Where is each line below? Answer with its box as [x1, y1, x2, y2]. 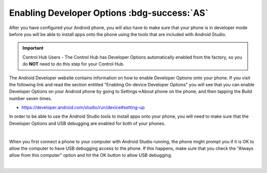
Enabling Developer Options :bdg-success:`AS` [9, 7, 209, 18]
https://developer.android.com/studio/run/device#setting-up [21, 104, 145, 110]
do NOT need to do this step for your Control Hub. [22, 61, 125, 67]
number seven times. [9, 95, 52, 101]
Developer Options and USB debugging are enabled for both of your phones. [9, 120, 166, 126]
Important [22, 45, 44, 51]
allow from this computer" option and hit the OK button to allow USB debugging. [9, 152, 173, 158]
